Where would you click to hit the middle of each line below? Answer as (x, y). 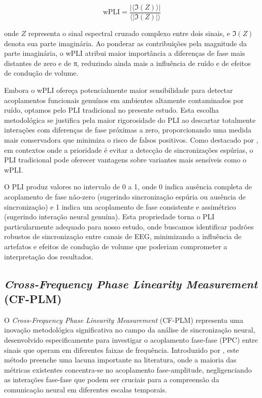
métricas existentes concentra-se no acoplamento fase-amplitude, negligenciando (128, 369)
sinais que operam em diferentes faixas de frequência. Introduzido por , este (122, 350)
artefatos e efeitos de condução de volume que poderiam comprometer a (116, 246)
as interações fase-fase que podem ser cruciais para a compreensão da (112, 379)
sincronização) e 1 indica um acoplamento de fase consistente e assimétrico (120, 206)
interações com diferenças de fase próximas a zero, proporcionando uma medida (128, 130)
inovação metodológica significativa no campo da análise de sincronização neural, (130, 330)
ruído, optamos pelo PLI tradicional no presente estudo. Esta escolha (112, 110)
